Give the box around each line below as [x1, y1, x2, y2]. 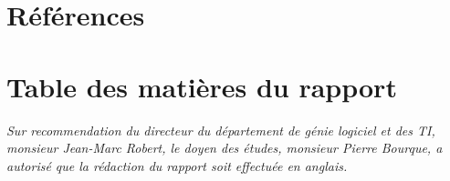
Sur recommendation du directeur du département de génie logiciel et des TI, [6, 120, 435, 139]
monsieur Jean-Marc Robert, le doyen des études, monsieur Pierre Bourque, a [6, 138, 443, 157]
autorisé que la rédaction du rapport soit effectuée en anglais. [6, 156, 348, 175]
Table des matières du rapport [6, 67, 397, 105]
